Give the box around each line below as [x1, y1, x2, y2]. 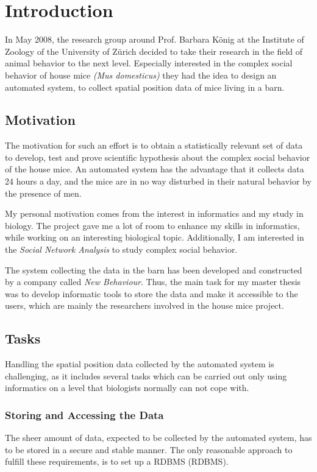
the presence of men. [5, 186, 82, 199]
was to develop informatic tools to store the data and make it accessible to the [5, 287, 298, 300]
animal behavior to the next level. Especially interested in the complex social [5, 57, 293, 69]
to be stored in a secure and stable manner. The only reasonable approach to [5, 443, 293, 456]
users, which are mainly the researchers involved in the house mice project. [5, 299, 284, 312]
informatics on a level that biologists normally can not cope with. [5, 381, 249, 394]
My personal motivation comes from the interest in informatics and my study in [5, 207, 304, 220]
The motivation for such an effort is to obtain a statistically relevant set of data [5, 139, 303, 152]
